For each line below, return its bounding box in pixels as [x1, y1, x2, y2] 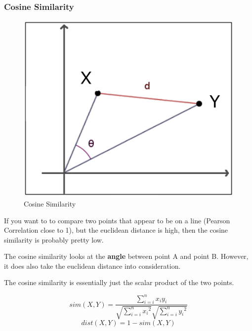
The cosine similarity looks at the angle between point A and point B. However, [4, 251, 249, 261]
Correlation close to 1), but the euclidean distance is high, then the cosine [4, 225, 228, 235]
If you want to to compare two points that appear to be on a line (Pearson [4, 215, 230, 225]
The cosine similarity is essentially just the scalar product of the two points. [4, 277, 234, 288]
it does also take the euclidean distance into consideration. [4, 260, 181, 271]
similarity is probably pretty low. [4, 234, 104, 245]
